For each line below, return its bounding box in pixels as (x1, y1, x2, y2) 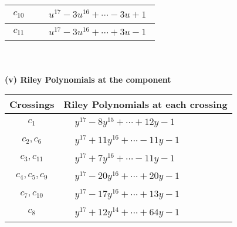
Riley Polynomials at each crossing (63, 97, 228, 111)
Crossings (9, 97, 55, 111)
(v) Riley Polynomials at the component (5, 73, 171, 85)
